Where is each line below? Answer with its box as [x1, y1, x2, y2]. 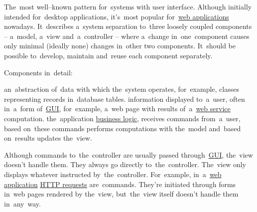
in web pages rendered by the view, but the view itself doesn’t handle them [4, 189, 239, 199]
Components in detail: [4, 67, 73, 77]
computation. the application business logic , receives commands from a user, [4, 113, 241, 123]
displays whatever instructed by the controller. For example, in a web [4, 169, 222, 179]
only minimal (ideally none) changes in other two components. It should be [4, 40, 236, 51]
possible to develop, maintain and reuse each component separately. [4, 50, 213, 60]
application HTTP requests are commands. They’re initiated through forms [4, 179, 236, 189]
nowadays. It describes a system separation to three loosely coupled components [4, 21, 252, 31]
